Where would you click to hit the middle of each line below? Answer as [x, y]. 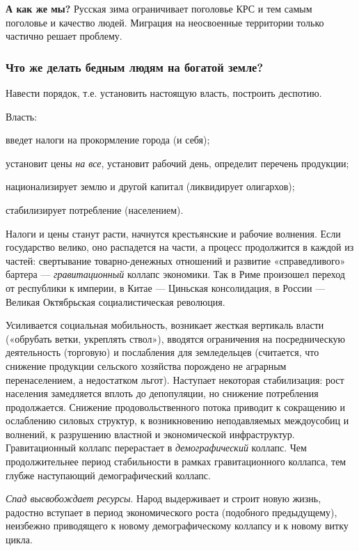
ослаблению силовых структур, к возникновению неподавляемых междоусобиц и [177, 420]
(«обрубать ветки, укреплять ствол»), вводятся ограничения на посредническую [175, 338]
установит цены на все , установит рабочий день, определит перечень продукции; [177, 163]
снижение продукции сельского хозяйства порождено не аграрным [146, 365]
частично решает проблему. [64, 36]
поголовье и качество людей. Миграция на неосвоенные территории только [165, 22]
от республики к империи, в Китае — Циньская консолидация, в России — [166, 287]
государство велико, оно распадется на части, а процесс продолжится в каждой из [180, 247]
